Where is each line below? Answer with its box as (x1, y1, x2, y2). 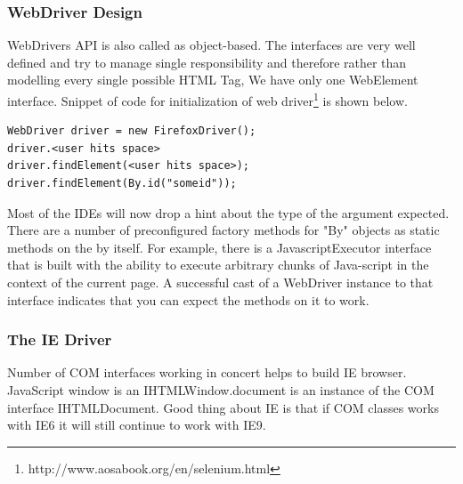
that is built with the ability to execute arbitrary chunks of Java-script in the (7, 255, 429, 274)
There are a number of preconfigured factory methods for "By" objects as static (7, 221, 440, 239)
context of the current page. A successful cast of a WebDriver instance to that (7, 273, 434, 291)
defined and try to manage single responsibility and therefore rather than (7, 52, 407, 71)
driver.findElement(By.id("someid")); (7, 177, 237, 190)
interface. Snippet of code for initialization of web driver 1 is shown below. (7, 89, 408, 109)
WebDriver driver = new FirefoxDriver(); (7, 125, 256, 138)
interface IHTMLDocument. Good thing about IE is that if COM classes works (7, 398, 439, 416)
